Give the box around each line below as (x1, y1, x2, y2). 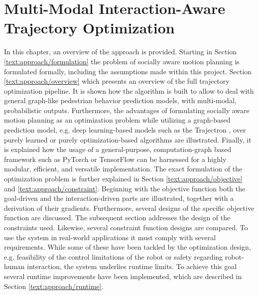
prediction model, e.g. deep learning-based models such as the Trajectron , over (4, 125, 246, 135)
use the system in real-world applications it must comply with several (4, 232, 216, 242)
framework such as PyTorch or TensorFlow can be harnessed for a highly (4, 153, 227, 164)
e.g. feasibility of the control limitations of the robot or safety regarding (4, 251, 223, 262)
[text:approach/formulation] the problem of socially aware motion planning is (4, 56, 240, 66)
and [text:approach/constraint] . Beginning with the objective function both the (4, 183, 246, 193)
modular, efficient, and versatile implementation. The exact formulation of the (4, 163, 243, 174)
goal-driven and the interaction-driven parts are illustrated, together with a (4, 193, 234, 203)
